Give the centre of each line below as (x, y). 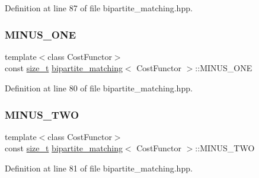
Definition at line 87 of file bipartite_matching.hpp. (99, 8)
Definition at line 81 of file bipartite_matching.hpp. (99, 168)
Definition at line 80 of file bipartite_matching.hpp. (99, 88)
